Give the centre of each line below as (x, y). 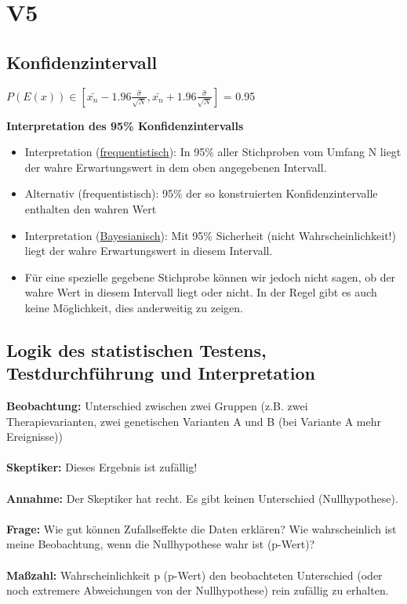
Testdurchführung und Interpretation (161, 373)
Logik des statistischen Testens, (136, 349)
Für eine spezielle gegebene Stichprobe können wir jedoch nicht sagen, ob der (210, 277)
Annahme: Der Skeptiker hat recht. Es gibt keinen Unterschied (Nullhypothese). (202, 498)
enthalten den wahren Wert (91, 208)
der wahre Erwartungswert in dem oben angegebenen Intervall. (176, 167)
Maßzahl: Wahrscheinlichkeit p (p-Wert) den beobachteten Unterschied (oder (194, 575)
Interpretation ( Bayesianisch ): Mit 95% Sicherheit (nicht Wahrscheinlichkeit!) (210, 235)
